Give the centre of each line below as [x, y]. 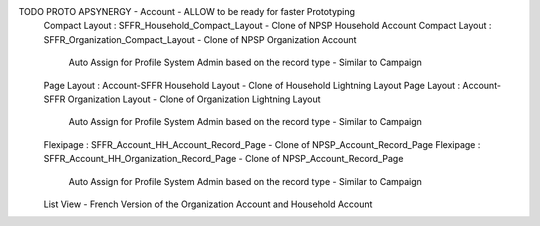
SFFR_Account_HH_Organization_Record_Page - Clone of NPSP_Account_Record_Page [223, 159]
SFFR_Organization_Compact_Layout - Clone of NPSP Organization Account [200, 39]
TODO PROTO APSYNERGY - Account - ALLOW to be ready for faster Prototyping [186, 11]
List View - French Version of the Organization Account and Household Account [208, 204]
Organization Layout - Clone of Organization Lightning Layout [194, 99]
